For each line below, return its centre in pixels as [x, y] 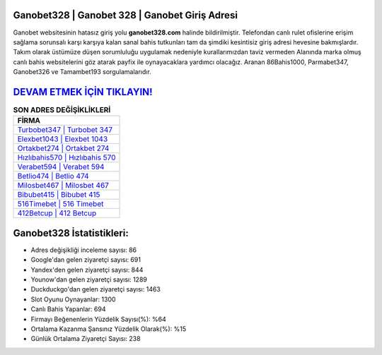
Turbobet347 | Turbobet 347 [65, 130]
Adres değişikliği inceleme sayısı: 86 [84, 250]
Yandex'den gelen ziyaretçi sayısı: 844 [87, 270]
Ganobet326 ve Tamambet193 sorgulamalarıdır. [82, 72]
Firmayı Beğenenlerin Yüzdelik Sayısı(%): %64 [98, 319]
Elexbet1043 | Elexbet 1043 [63, 139]
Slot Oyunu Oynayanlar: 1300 [73, 299]
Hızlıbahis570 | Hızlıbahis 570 [66, 157]
